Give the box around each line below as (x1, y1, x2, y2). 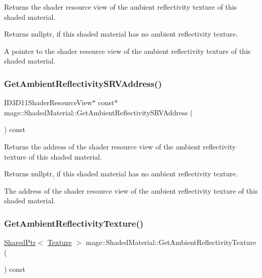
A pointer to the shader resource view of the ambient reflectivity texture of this (4, 45, 251, 56)
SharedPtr (4, 237, 36, 248)
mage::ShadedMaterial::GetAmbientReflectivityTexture (86, 237, 256, 248)
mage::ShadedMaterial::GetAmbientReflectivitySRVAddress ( (4, 107, 193, 117)
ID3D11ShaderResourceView (4, 97, 92, 108)
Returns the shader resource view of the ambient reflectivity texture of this (4, 2, 237, 12)
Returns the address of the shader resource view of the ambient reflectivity (4, 141, 236, 151)
